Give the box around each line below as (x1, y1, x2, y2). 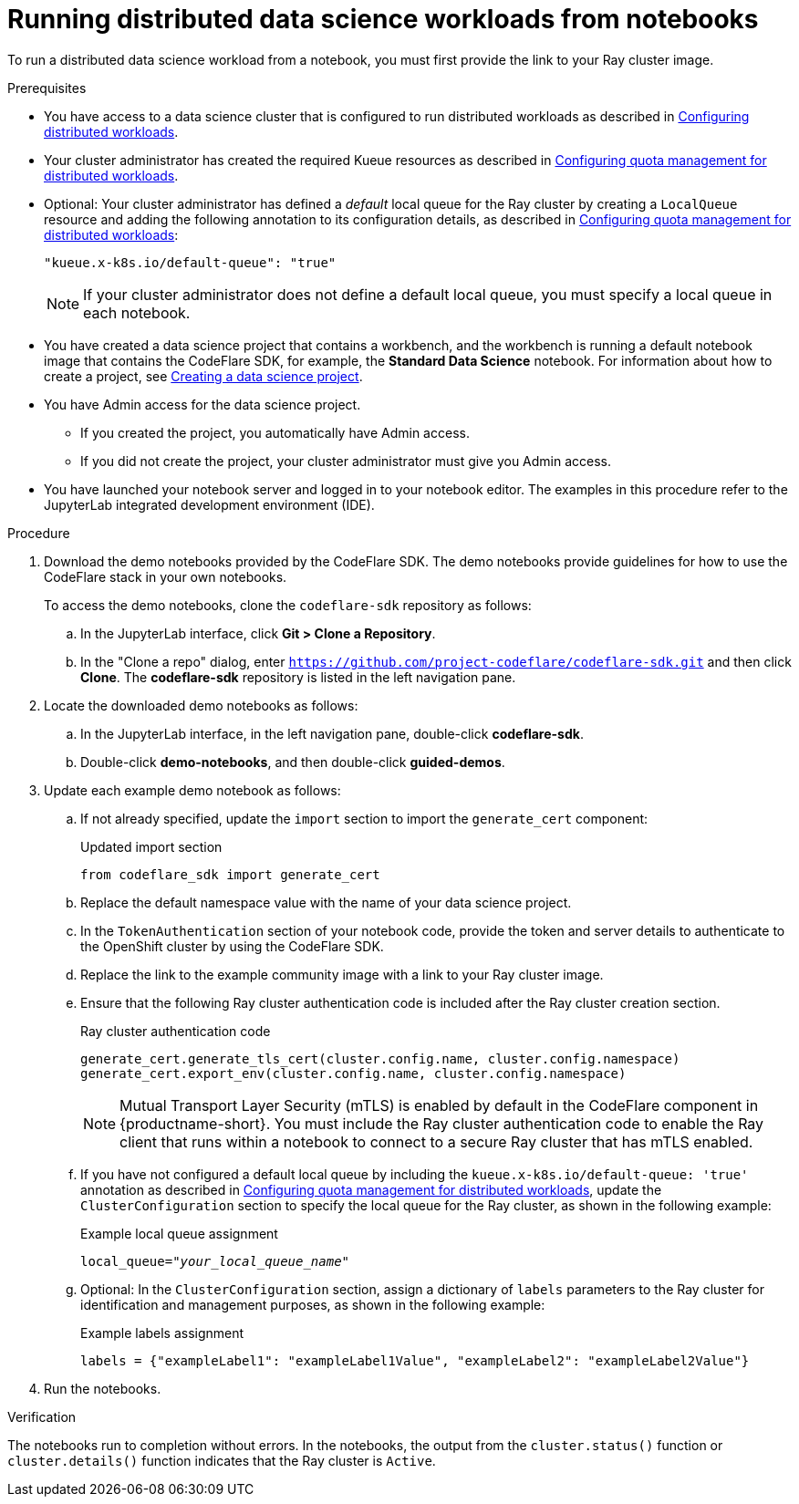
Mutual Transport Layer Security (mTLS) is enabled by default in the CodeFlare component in (119, 1095, 759, 1115)
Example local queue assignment (80, 1225, 278, 1241)
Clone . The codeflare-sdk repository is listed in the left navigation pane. (80, 669, 516, 685)
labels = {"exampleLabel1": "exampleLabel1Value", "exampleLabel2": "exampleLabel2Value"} (80, 1353, 750, 1368)
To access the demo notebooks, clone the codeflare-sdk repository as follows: (44, 596, 532, 613)
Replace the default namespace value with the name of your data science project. (80, 894, 572, 910)
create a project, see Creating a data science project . (44, 368, 363, 384)
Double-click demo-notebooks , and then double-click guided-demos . (80, 753, 505, 770)
